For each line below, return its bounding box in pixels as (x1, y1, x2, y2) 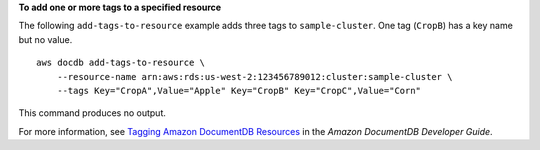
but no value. (18, 33, 73, 45)
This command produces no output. (18, 107, 167, 119)
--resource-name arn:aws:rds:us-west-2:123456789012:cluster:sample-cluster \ (56, 71, 453, 82)
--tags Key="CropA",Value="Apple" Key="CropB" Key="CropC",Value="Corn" (56, 85, 422, 96)
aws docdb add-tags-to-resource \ (36, 57, 205, 69)
